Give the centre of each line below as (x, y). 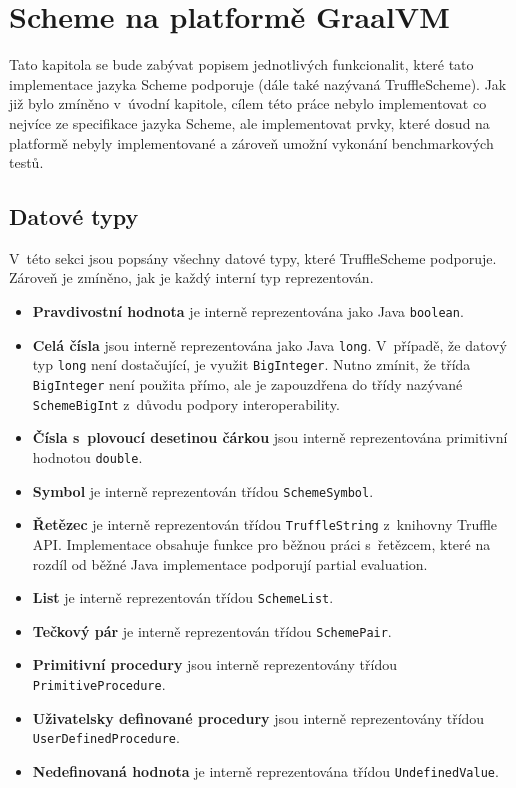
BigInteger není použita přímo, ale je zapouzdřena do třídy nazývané (247, 384)
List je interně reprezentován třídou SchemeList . (183, 597)
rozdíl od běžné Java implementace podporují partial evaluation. (230, 563)
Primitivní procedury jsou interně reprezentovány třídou (214, 664)
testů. (26, 162)
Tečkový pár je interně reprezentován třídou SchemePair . (212, 630)
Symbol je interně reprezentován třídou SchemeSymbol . (203, 490)
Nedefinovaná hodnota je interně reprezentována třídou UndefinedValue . (265, 770)
